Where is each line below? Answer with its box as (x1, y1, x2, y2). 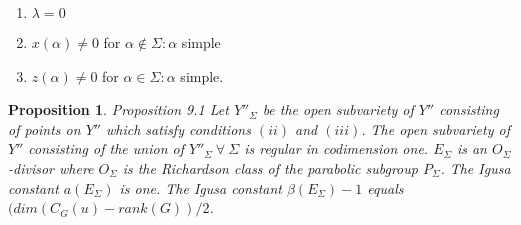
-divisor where (8, 157, 94, 178)
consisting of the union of (28, 138, 184, 159)
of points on (8, 118, 81, 139)
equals (367, 177, 404, 198)
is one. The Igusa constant (119, 177, 282, 198)
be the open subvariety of (262, 99, 414, 120)
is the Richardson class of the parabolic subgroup (122, 157, 418, 178)
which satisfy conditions (105, 118, 251, 139)
